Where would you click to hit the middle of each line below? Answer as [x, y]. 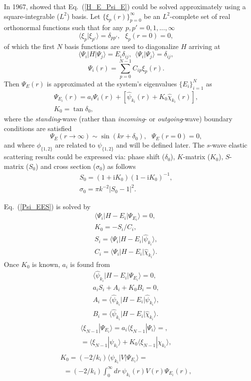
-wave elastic [229, 145]
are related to [75, 145]
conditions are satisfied [38, 128]
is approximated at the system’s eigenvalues [112, 83]
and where [19, 145]
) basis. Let [84, 16]
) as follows [119, 166]
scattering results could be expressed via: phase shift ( [84, 157]
